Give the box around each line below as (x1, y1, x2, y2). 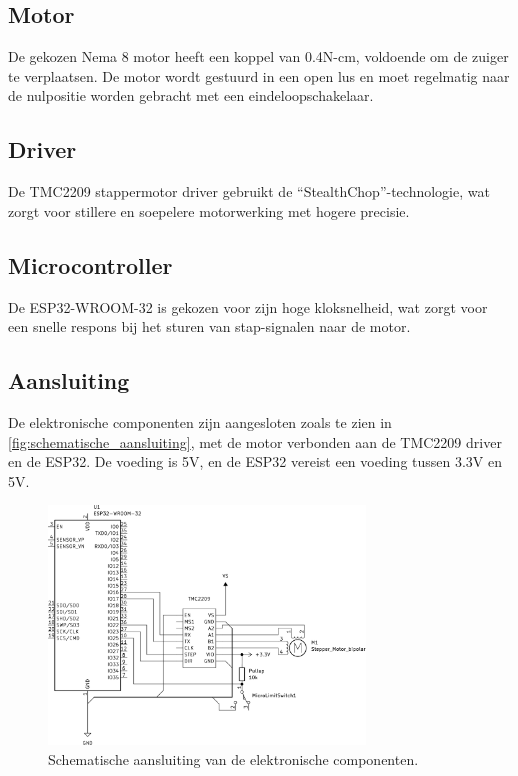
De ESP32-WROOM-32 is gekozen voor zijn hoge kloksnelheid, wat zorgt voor (8, 296, 488, 317)
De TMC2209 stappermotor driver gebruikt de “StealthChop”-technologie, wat (8, 181, 490, 202)
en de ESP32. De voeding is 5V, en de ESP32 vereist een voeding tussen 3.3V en (8, 451, 503, 472)
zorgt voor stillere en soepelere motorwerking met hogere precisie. (8, 200, 410, 221)
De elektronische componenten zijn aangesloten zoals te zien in (8, 411, 392, 432)
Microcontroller (8, 249, 173, 280)
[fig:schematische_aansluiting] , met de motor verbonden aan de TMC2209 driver (8, 431, 502, 452)
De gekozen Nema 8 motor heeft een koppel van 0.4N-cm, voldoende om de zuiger (8, 46, 509, 67)
